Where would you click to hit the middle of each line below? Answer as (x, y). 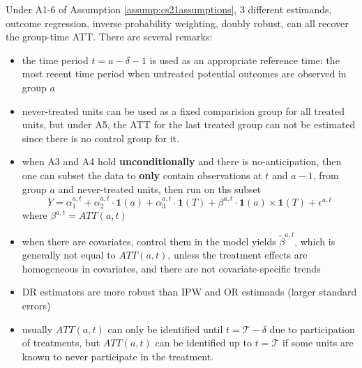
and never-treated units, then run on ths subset (160, 189)
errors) (36, 306)
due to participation (312, 329)
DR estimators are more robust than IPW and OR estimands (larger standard (189, 292)
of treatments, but (61, 343)
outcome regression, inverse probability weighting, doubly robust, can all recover (177, 23)
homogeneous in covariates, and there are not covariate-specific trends (171, 268)
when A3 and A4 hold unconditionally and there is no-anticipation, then (182, 161)
